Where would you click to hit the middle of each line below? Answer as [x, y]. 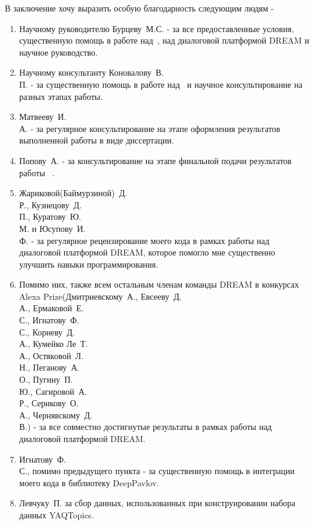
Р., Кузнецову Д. [50, 204]
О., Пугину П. [46, 379]
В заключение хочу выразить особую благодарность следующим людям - [139, 8]
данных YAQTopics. [56, 514]
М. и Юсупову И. [52, 228]
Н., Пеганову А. [49, 367]
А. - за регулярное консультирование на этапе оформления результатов [150, 128]
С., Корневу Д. [47, 332]
